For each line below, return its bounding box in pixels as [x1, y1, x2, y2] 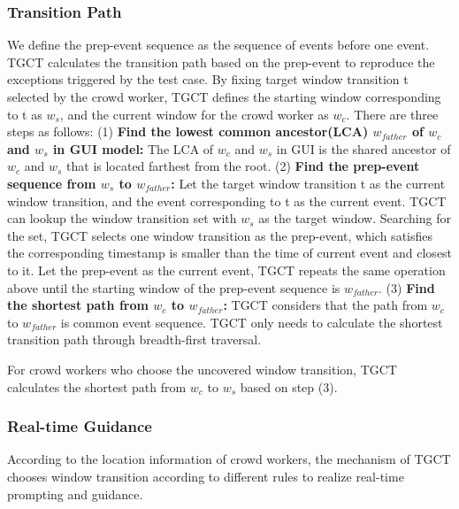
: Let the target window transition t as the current [171, 174, 446, 192]
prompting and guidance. [7, 484, 143, 503]
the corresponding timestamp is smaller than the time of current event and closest [7, 243, 453, 262]
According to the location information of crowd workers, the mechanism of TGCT [7, 450, 451, 468]
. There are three [346, 104, 439, 123]
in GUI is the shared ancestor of [276, 139, 451, 158]
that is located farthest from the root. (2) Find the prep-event [66, 157, 420, 175]
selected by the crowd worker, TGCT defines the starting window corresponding [7, 88, 441, 105]
